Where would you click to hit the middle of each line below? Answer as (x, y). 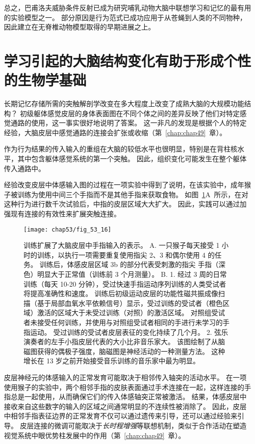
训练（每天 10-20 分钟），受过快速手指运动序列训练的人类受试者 (125, 283)
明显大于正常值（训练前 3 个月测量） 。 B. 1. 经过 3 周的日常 (132, 274)
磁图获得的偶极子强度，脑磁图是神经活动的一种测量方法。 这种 (124, 351)
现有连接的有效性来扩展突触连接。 (65, 214)
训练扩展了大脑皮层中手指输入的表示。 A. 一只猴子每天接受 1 (122, 245)
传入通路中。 (25, 168)
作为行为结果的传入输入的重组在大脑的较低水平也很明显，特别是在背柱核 (121, 149)
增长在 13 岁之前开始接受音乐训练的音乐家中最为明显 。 (112, 361)
